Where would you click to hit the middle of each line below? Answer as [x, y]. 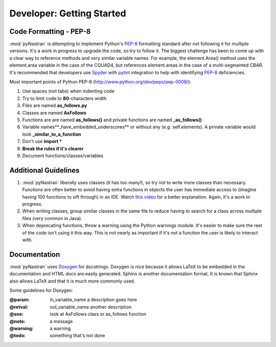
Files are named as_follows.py [55, 105]
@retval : [19, 307]
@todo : [17, 336]
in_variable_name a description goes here [94, 300]
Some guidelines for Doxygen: [41, 290]
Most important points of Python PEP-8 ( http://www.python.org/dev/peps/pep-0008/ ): [100, 82]
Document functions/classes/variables [63, 156]
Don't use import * [42, 141]
